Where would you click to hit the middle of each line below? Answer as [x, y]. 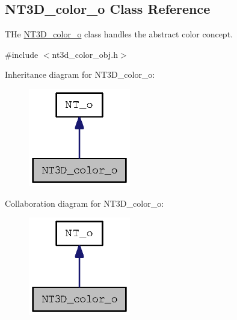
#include [22, 54]
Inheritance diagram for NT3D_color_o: [80, 74]
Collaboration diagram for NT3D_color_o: [85, 203]
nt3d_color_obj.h [85, 54]
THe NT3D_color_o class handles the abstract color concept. [119, 34]
